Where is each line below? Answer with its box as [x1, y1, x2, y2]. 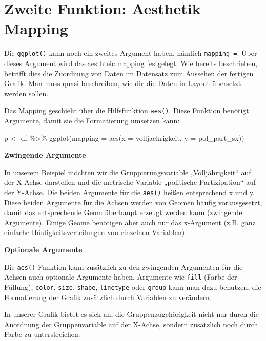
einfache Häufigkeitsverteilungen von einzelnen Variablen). [4, 227, 187, 238]
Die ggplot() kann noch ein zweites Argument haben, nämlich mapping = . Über [4, 48, 257, 58]
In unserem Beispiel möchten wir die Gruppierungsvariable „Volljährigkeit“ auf [4, 166, 251, 177]
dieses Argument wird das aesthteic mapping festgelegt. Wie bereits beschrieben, [4, 57, 258, 68]
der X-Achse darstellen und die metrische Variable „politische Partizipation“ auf [4, 177, 256, 187]
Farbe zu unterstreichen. [4, 329, 80, 339]
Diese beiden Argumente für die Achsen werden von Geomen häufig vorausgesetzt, [4, 197, 262, 207]
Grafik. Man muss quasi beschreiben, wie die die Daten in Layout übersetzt [4, 78, 241, 89]
